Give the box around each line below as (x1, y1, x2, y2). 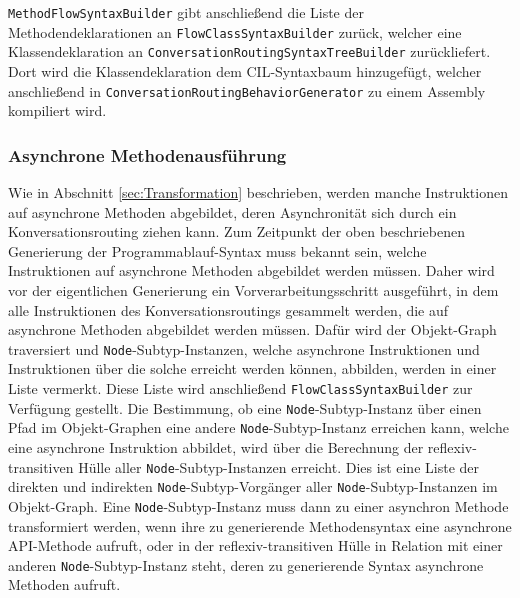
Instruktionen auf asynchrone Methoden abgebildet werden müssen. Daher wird (8, 260, 495, 281)
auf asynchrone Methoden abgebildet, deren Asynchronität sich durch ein (8, 201, 457, 222)
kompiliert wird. (8, 100, 107, 121)
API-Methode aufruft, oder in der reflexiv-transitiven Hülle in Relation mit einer (8, 535, 503, 556)
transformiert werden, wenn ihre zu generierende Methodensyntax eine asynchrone (8, 515, 512, 536)
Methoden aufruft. (8, 574, 121, 595)
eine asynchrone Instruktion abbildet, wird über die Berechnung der (8, 437, 424, 457)
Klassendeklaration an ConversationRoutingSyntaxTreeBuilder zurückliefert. (8, 41, 491, 62)
